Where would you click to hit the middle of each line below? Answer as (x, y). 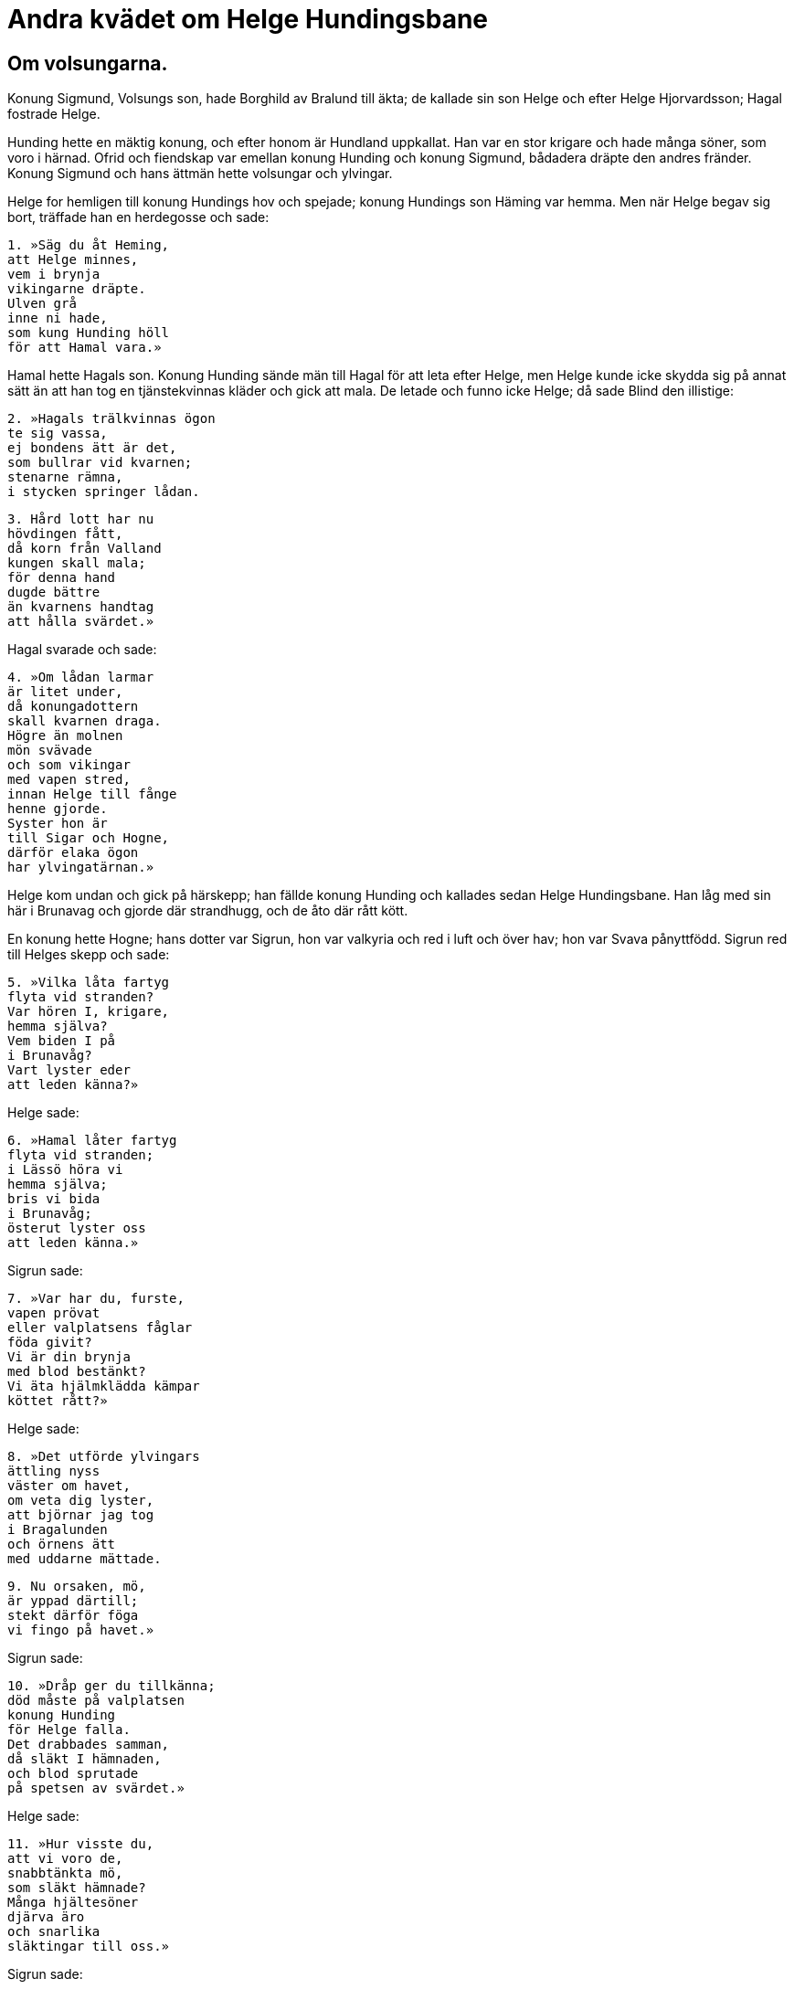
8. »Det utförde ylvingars (104, 1457)
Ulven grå (42, 304)
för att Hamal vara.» (85, 348)
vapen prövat (54, 1313)
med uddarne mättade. (85, 1559)
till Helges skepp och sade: (89, 955)
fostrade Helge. (54, 114)
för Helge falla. (69, 1730)
